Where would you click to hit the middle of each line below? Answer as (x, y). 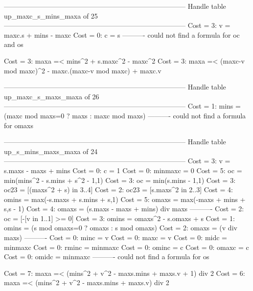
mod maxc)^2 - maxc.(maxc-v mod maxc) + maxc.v (83, 70)
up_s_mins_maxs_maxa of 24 (51, 151)
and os (14, 44)
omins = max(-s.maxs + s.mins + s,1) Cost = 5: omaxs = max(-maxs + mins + (125, 199)
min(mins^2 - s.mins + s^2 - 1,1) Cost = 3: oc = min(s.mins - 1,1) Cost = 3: (120, 180)
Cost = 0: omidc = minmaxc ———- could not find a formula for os (107, 257)
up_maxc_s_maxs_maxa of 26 (52, 96)
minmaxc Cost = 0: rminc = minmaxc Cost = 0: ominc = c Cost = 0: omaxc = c (126, 247)
